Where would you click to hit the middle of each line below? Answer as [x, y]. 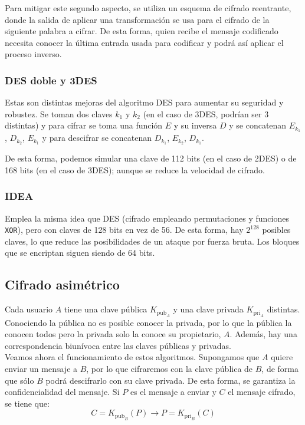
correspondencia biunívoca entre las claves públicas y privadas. [118, 345]
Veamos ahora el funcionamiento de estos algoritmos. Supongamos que [132, 357]
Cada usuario [29, 309]
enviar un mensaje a [41, 368]
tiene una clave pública [106, 309]
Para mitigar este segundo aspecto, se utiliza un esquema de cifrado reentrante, [148, 8]
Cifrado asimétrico [62, 284]
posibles [276, 230]
